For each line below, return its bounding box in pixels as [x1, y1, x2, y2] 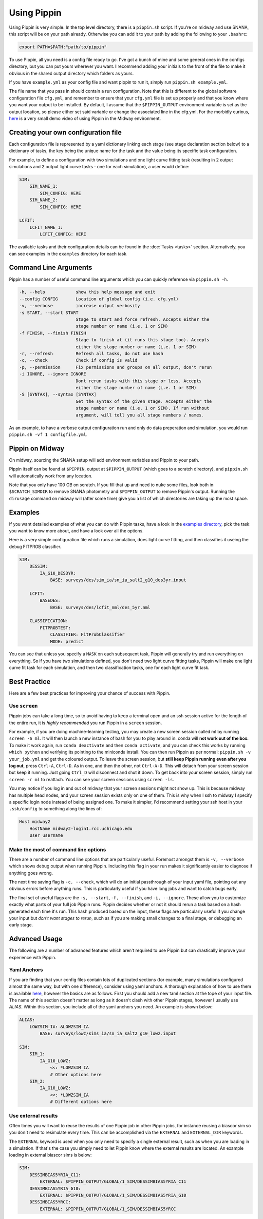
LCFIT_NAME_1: [29, 224, 63, 230]
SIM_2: [29, 1078, 45, 1084]
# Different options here [50, 1099, 112, 1104]
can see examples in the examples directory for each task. [9, 251, 128, 256]
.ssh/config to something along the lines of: [9, 806, 102, 812]
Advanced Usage [9, 935, 63, 943]
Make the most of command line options [9, 846, 106, 853]
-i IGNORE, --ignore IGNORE [19, 371, 86, 377]
